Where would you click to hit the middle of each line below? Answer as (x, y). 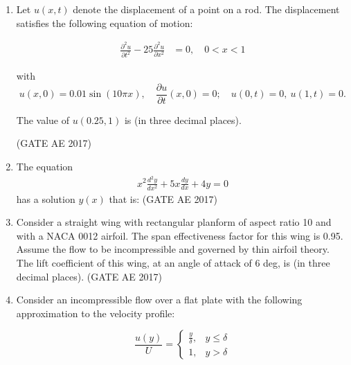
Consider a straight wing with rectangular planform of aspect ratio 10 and (174, 222)
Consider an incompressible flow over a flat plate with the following (159, 300)
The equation (45, 167)
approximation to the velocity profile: (96, 313)
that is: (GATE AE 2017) (163, 198)
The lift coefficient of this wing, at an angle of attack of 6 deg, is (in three (173, 263)
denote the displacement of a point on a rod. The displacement (206, 9)
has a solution (46, 198)
